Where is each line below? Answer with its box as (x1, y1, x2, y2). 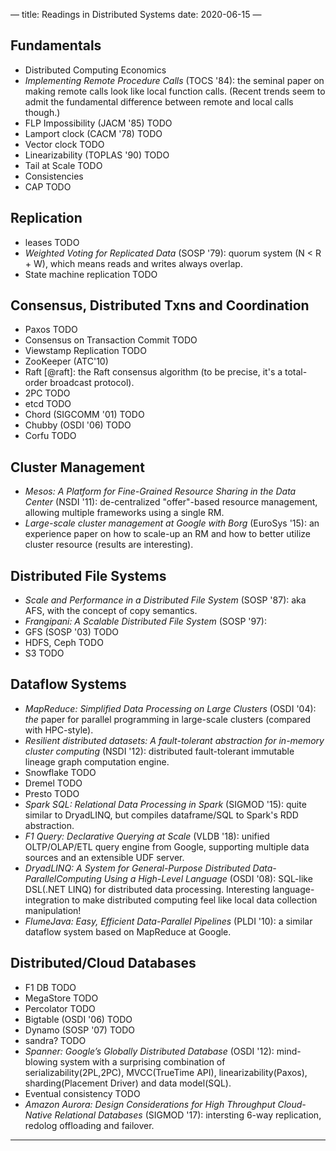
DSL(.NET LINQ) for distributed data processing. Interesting (24, 883, 271, 895)
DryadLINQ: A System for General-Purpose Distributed (24, 862, 251, 874)
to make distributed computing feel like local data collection (71, 894, 318, 906)
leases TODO (24, 236, 80, 248)
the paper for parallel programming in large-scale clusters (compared (24, 713, 312, 725)
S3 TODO (24, 647, 65, 659)
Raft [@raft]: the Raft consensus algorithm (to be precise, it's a (24, 366, 283, 378)
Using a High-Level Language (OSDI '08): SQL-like (103, 872, 313, 884)
